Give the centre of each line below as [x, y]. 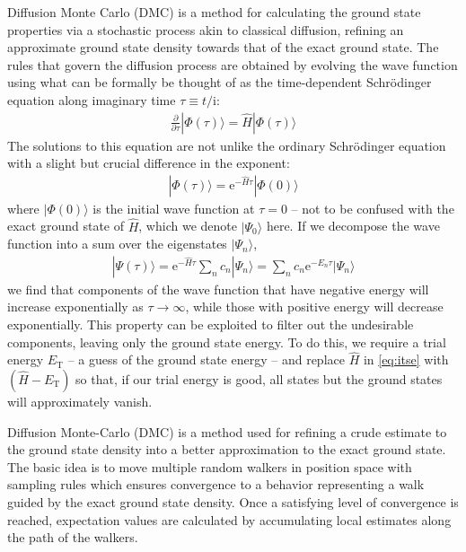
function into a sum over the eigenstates [117, 244]
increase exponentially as [75, 307]
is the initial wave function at [174, 208]
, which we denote [188, 226]
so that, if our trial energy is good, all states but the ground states [259, 379]
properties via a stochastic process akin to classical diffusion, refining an [206, 29]
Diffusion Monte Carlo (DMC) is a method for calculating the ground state [214, 12]
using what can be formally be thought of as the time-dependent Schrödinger [220, 82]
